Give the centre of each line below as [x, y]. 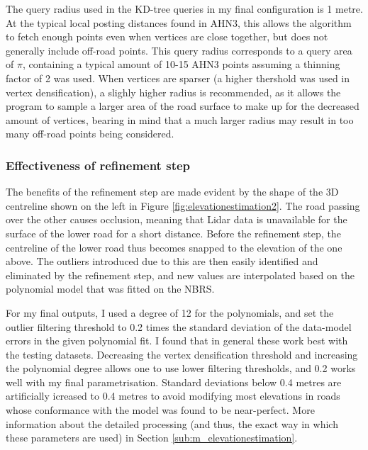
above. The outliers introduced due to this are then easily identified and [162, 261]
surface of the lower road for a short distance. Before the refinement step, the [173, 233]
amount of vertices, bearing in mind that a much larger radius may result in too [180, 119]
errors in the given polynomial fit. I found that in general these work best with [177, 341]
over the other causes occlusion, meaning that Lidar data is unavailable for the [177, 219]
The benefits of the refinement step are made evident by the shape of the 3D [172, 192]
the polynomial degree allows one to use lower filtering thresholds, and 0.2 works [181, 368]
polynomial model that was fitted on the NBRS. [110, 289]
